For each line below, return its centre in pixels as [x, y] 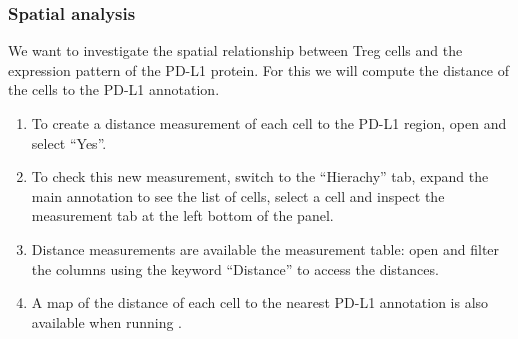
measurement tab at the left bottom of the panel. [182, 215]
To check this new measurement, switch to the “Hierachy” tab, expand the [260, 176]
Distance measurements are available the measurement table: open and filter [265, 248]
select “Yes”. [69, 142]
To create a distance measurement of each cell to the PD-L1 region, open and [269, 123]
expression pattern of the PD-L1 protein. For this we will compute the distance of [258, 69]
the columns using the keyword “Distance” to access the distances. [235, 268]
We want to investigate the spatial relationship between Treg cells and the [235, 50]
